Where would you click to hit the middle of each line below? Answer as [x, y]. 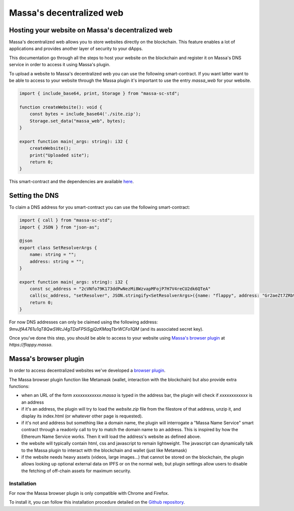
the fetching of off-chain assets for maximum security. [76, 471]
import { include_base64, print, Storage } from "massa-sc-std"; [99, 93]
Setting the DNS [34, 196]
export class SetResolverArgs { [58, 248]
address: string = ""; [57, 261]
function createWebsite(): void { [61, 107]
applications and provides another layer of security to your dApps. [76, 49]
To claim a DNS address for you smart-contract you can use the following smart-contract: [100, 207]
